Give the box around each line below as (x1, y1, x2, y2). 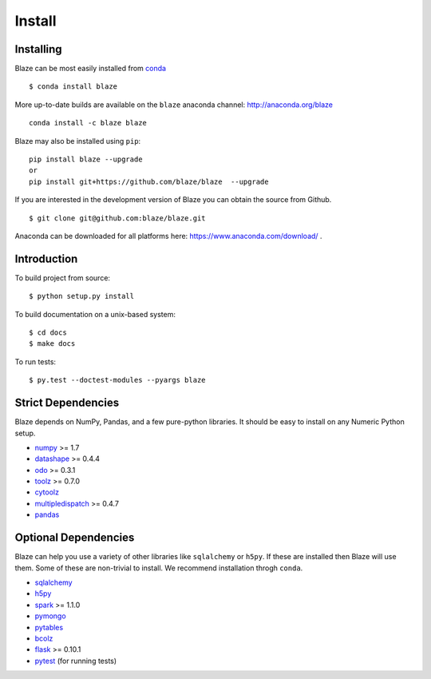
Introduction (14, 252, 78, 265)
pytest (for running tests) (34, 656, 117, 665)
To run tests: (14, 356, 56, 367)
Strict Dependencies (14, 396, 120, 410)
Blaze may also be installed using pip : (14, 136, 141, 145)
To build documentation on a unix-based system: (14, 309, 176, 319)
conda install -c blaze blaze (29, 118, 148, 128)
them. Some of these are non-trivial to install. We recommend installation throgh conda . (14, 563, 303, 573)
